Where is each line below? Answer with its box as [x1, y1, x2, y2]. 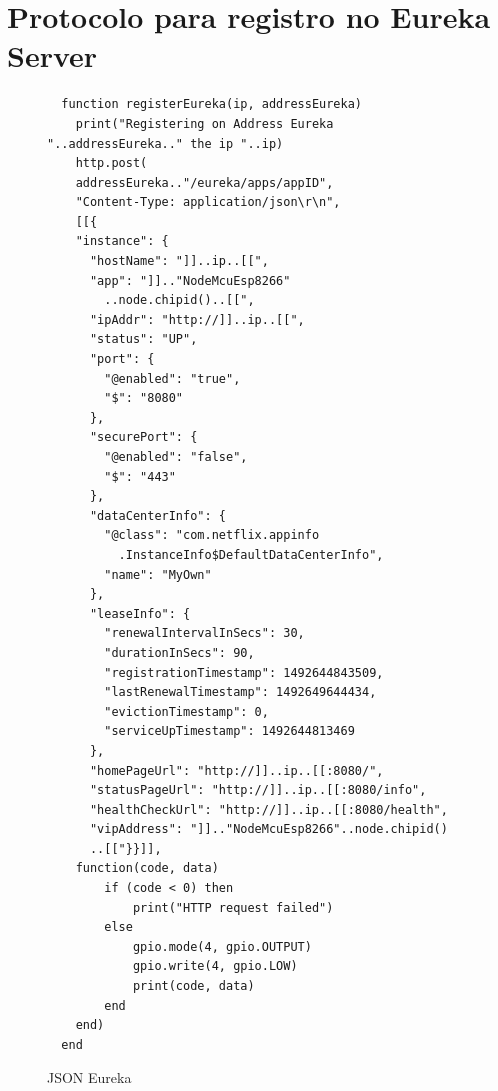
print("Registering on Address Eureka [75, 116, 334, 131]
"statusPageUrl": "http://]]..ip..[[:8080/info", [89, 783, 427, 798]
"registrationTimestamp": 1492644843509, [104, 665, 384, 680]
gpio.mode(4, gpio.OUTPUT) [132, 939, 312, 954]
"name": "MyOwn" [104, 567, 212, 582]
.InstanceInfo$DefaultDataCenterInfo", [118, 547, 384, 562]
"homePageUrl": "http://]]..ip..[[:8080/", [89, 763, 384, 778]
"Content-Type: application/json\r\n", [75, 195, 341, 210]
